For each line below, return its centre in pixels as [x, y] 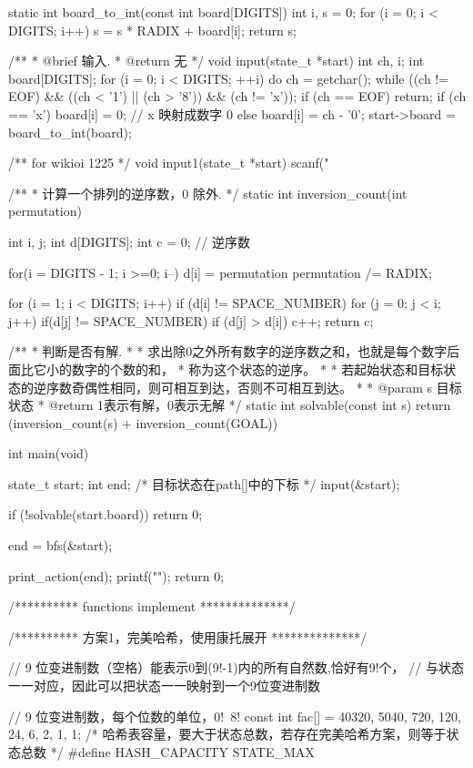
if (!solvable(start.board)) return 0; [106, 514]
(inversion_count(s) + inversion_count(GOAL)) [143, 422]
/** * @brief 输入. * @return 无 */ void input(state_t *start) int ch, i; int [216, 61]
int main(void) [49, 453]
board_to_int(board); [70, 132]
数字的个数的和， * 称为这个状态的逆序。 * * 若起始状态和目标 [257, 369]
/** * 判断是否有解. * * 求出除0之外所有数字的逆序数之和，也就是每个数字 [228, 351]
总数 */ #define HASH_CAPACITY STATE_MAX [167, 751]
